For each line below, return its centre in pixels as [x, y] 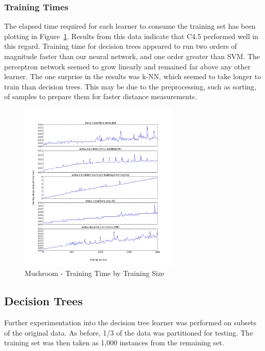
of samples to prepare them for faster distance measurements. [101, 96]
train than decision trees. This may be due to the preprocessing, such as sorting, [130, 86]
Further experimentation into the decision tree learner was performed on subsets [130, 322]
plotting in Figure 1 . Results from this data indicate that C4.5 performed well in [131, 36]
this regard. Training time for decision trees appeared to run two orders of [121, 46]
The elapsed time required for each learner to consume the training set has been [130, 26]
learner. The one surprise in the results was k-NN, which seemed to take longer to [133, 76]
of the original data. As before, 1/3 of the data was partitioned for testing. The [129, 332]
